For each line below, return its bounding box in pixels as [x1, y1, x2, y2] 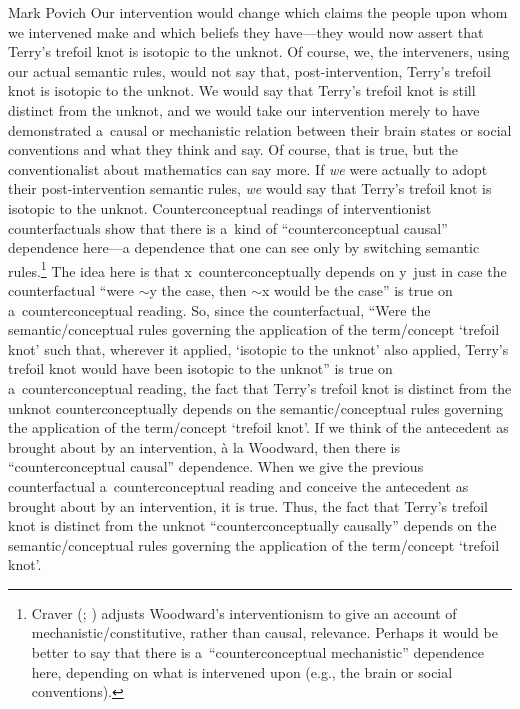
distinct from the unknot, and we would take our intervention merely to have [8, 99, 480, 120]
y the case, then [149, 279, 247, 300]
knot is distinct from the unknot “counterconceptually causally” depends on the [8, 515, 497, 536]
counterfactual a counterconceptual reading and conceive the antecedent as [8, 475, 469, 496]
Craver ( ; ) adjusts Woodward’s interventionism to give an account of [31, 602, 457, 623]
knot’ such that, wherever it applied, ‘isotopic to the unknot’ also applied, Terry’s [8, 338, 509, 359]
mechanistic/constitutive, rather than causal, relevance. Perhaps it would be [31, 622, 498, 643]
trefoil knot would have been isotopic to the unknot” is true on [8, 358, 393, 379]
